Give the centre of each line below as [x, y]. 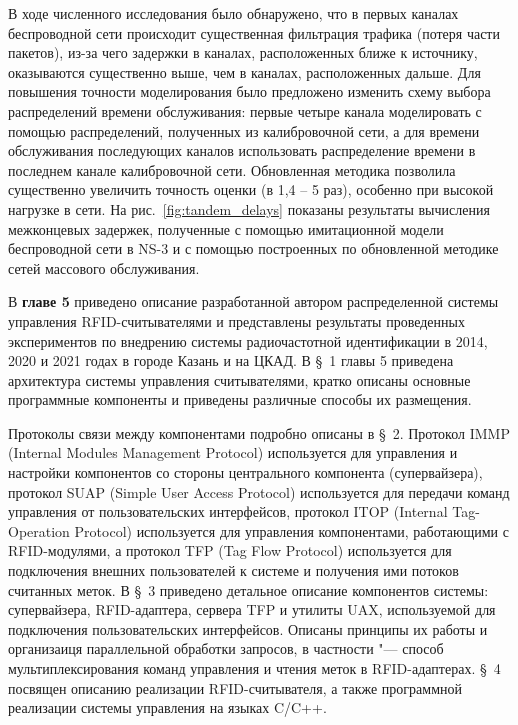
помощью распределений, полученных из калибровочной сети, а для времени [244, 130]
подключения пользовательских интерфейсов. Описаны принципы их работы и [248, 628]
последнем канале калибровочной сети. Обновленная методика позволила [232, 169]
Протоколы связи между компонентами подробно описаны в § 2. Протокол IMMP [259, 432]
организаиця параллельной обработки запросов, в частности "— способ [226, 648]
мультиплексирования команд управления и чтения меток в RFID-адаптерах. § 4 [254, 668]
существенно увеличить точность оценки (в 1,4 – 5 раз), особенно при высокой [251, 189]
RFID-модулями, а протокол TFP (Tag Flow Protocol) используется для [230, 550]
